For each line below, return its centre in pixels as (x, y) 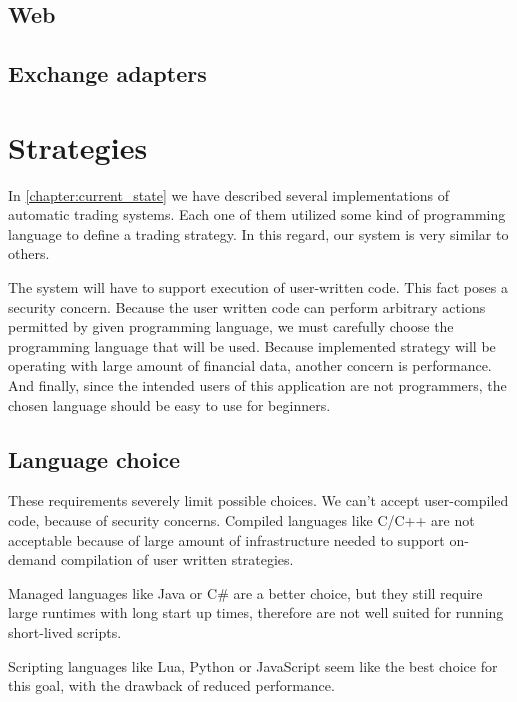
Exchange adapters (107, 73)
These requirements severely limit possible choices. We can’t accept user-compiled (258, 500)
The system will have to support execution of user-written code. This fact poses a (258, 287)
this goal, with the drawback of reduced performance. (171, 685)
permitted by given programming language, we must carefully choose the (231, 326)
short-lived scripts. (65, 631)
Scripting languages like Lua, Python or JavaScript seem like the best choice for (253, 665)
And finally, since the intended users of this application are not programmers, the (257, 385)
